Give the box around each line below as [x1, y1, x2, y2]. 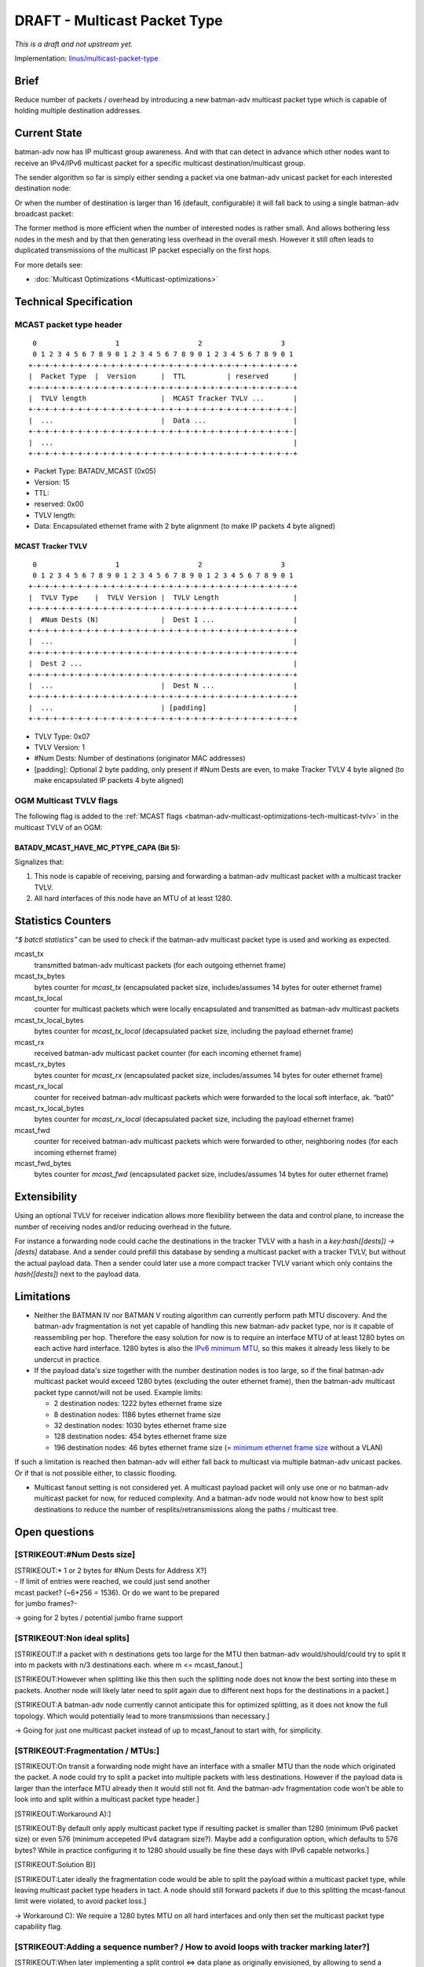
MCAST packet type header [14, 319, 123, 330]
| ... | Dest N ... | [28, 681, 298, 690]
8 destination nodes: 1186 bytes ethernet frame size [53, 1409, 221, 1419]
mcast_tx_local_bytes [14, 1015, 84, 1024]
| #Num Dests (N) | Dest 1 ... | [28, 614, 298, 624]
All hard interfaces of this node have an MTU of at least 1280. [34, 894, 233, 903]
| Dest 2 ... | [28, 659, 298, 668]
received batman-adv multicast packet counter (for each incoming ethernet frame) [34, 1048, 302, 1057]
